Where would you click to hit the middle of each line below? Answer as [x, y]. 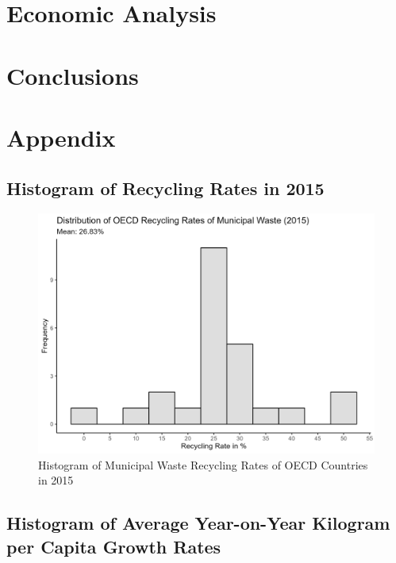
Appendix [61, 137]
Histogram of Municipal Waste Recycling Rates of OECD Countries [203, 464]
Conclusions [73, 75]
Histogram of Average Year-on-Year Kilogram [198, 523]
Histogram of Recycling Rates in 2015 [165, 188]
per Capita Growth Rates [114, 546]
